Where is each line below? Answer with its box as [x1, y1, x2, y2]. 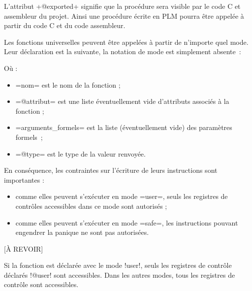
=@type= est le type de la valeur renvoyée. [15, 148, 146, 159]
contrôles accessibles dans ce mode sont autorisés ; [15, 200, 167, 211]
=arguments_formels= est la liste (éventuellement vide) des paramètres [15, 122, 232, 132]
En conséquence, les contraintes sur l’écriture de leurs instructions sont [4, 165, 218, 175]
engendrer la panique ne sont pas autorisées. [15, 227, 149, 237]
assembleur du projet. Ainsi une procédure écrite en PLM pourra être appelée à [4, 10, 244, 21]
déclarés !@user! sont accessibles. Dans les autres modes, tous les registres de [4, 269, 235, 280]
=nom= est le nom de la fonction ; [15, 79, 121, 90]
